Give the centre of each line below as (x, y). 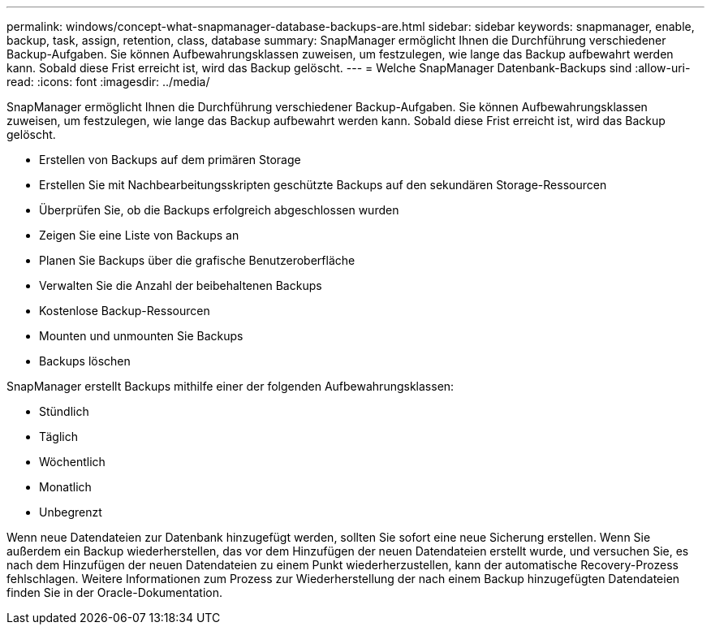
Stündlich (64, 411)
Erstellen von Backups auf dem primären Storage (170, 160)
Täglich (58, 437)
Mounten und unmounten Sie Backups (141, 336)
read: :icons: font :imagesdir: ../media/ (108, 82)
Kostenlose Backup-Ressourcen (125, 311)
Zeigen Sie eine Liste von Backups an (139, 235)
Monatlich (65, 487)
